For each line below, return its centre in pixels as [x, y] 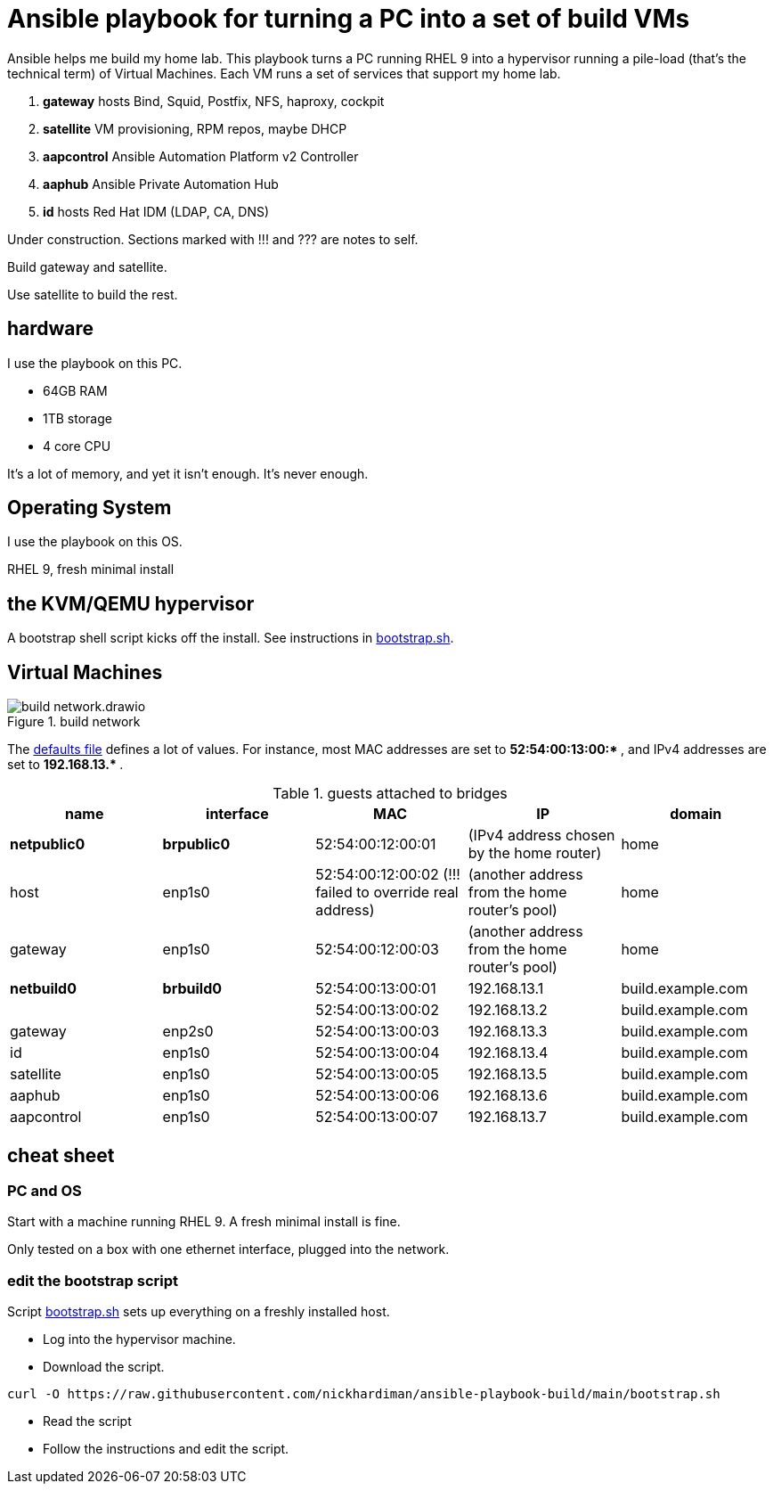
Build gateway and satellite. [87, 266]
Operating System [90, 508]
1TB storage [77, 418]
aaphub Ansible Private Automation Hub [161, 184]
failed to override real [387, 893]
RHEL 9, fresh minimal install [91, 569]
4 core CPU [77, 446]
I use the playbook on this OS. [95, 542]
